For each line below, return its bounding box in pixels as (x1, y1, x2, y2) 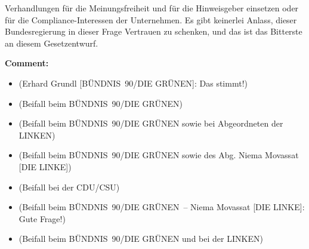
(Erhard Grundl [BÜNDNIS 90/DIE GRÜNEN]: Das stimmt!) (18, 76, 248, 89)
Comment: (5, 57, 49, 69)
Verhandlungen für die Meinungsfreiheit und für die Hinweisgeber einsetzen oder (5, 2, 299, 14)
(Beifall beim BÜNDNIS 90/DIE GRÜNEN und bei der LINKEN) (18, 232, 263, 245)
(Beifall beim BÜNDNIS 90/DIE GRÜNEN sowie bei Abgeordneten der (18, 117, 283, 130)
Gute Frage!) (18, 212, 66, 225)
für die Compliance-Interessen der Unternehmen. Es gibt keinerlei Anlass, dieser (5, 13, 297, 26)
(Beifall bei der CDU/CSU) (18, 180, 120, 193)
